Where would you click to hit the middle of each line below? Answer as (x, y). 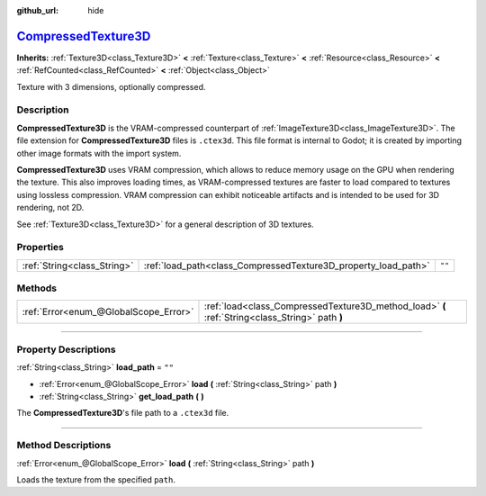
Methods (37, 288)
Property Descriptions (66, 349)
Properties (40, 248)
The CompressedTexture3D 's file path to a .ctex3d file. (123, 413)
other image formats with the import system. (99, 153)
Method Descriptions (64, 446)
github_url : (37, 10)
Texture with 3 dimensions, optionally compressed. (111, 86)
